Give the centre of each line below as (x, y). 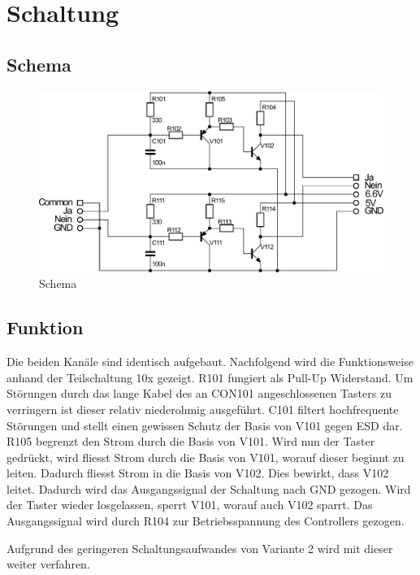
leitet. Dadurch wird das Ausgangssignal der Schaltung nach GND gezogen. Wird (209, 488)
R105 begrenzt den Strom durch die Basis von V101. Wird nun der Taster (191, 441)
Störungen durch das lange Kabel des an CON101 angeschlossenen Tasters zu (199, 393)
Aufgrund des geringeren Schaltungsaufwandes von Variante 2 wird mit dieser (200, 548)
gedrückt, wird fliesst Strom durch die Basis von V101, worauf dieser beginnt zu (206, 457)
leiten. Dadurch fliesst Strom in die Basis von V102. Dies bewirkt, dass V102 (198, 473)
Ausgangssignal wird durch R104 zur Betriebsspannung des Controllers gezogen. (206, 521)
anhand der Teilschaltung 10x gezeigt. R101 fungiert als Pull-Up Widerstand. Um (210, 377)
